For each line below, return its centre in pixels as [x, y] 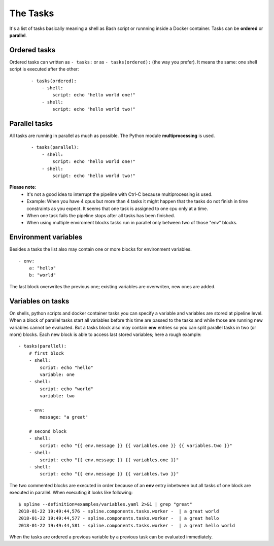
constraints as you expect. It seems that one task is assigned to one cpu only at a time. [117, 209]
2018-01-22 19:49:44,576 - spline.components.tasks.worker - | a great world [119, 511]
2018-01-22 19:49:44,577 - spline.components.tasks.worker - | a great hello [119, 518]
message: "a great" [64, 417]
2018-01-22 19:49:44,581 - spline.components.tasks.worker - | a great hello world [127, 525]
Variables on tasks [39, 301]
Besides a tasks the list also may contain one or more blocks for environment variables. [101, 249]
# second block [48, 432]
